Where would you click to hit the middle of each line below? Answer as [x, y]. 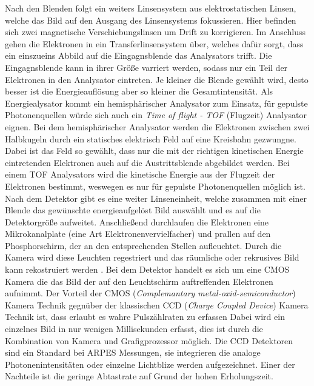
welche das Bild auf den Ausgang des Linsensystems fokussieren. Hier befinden [151, 20]
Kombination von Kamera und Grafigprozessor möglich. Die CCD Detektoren [149, 340]
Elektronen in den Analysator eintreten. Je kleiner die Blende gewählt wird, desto [157, 79]
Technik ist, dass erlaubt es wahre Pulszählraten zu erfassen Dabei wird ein [145, 317]
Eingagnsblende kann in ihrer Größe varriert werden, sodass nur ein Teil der [146, 67]
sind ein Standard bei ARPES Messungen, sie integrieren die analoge [133, 352]
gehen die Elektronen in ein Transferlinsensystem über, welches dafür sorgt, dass [154, 43]
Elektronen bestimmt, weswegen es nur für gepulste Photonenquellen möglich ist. [155, 186]
